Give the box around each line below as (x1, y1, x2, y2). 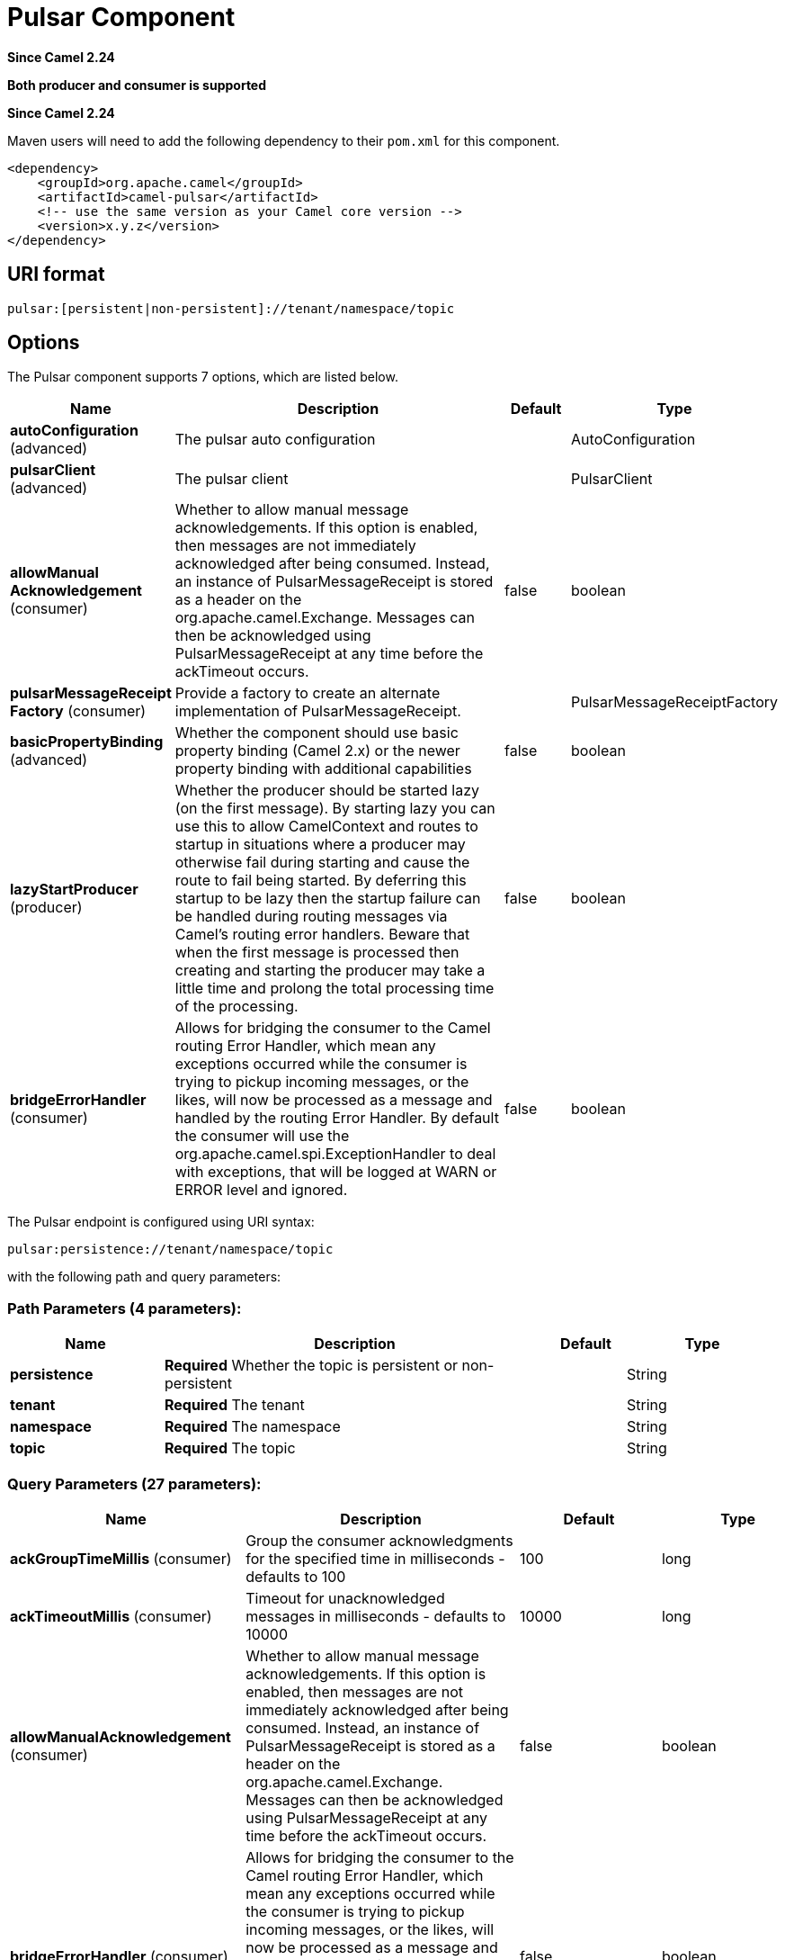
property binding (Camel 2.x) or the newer (174, 742, 460, 760)
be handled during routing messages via (174, 907, 448, 926)
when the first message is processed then (174, 943, 459, 962)
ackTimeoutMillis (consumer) (10, 1606, 212, 1625)
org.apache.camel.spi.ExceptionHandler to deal (174, 1145, 496, 1164)
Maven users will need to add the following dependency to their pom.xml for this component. (7, 132, 560, 148)
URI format (7, 263, 105, 286)
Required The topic (165, 1439, 296, 1458)
